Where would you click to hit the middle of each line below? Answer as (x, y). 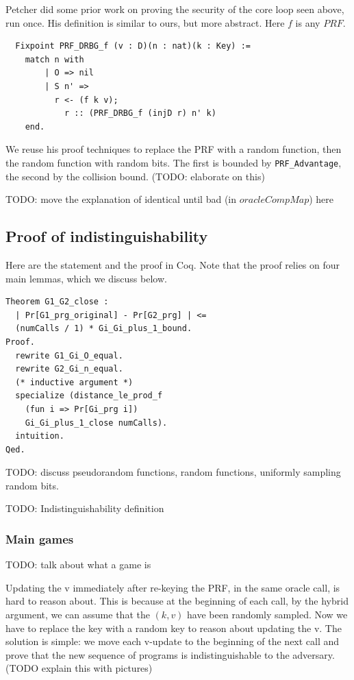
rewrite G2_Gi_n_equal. (69, 369)
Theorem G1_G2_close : (57, 302)
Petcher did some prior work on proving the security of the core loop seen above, (175, 9)
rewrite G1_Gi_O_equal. (69, 355)
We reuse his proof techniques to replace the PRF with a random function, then (174, 149)
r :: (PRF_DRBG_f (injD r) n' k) (140, 113)
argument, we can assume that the (78, 615)
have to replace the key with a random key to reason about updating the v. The (174, 628)
